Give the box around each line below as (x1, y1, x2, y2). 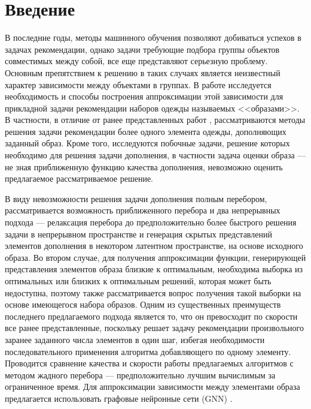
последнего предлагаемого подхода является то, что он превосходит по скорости (5, 309, 298, 322)
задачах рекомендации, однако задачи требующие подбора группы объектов (5, 43, 280, 55)
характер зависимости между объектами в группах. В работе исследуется (5, 78, 272, 91)
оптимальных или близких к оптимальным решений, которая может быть (5, 275, 272, 287)
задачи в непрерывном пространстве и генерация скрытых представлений (5, 227, 272, 240)
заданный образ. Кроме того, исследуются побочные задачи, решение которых (5, 137, 290, 149)
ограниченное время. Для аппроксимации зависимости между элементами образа (5, 380, 300, 393)
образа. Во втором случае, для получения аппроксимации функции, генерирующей (5, 251, 306, 263)
